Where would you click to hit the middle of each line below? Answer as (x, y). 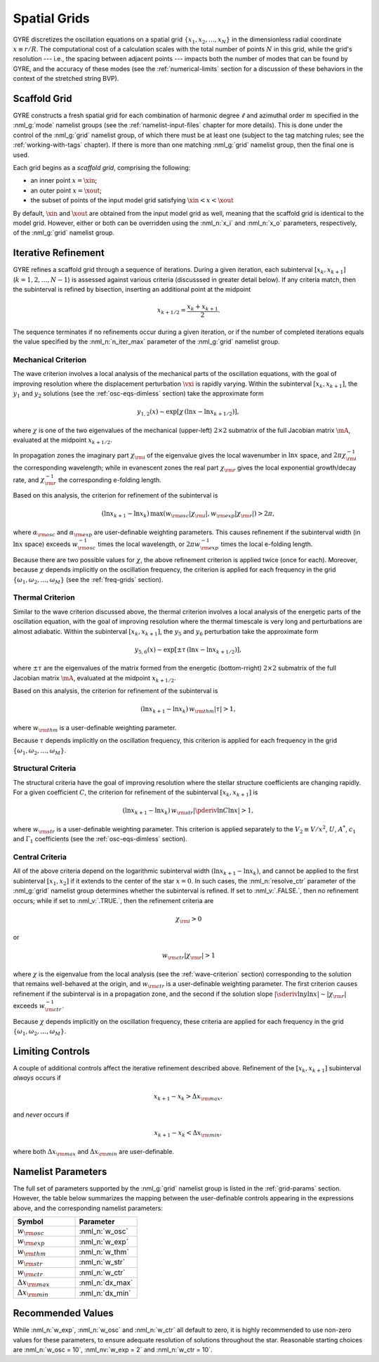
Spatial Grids (52, 18)
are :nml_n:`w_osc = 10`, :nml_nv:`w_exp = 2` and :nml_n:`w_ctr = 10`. (113, 1350)
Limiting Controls (52, 1051)
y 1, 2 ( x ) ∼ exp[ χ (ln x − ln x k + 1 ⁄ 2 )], (188, 413)
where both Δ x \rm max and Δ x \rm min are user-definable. (94, 1152)
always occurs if (37, 1078)
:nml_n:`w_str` (102, 1262)
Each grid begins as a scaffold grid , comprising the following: (102, 167)
